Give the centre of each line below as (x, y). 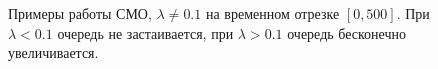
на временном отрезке (272, 13)
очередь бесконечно (346, 32)
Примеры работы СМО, (80, 13)
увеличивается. (53, 52)
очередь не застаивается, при (145, 32)
